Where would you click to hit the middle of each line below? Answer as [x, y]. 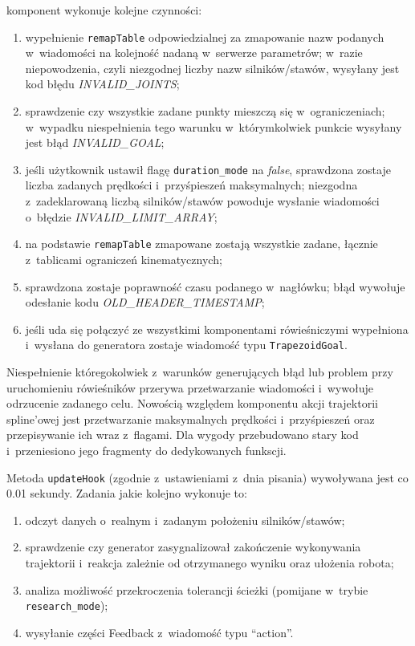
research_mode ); [67, 605]
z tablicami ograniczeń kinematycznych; [124, 259]
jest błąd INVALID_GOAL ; [95, 142]
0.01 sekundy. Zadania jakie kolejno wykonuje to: [127, 493]
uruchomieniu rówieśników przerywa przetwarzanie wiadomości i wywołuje [190, 387]
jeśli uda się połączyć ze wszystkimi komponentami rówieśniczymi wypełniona [217, 329]
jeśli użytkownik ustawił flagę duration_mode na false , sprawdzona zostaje [208, 169]
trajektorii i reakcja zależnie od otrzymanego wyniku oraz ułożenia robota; [210, 562]
